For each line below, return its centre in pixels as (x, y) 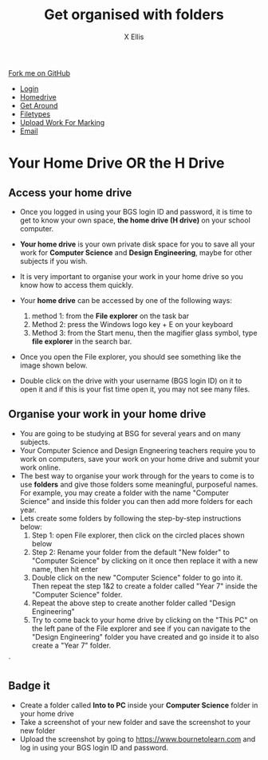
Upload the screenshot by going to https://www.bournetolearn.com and (138, 738)
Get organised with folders (134, 15)
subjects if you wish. (53, 261)
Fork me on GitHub (39, 73)
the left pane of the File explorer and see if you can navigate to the (141, 628)
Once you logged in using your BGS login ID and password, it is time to (136, 211)
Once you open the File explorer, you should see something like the (130, 356)
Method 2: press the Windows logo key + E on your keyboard (132, 324)
